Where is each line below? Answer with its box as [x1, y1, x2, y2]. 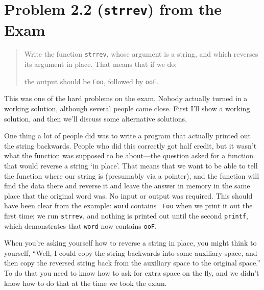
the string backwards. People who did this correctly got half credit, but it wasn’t [4, 140, 257, 151]
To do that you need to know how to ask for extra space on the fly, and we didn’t [4, 268, 259, 278]
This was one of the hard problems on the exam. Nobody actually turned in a [4, 93, 248, 104]
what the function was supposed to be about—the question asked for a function [4, 150, 254, 161]
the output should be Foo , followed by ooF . [24, 76, 159, 86]
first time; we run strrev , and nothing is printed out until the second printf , [4, 210, 248, 221]
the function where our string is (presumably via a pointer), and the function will [4, 170, 259, 181]
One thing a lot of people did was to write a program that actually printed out [4, 130, 251, 141]
